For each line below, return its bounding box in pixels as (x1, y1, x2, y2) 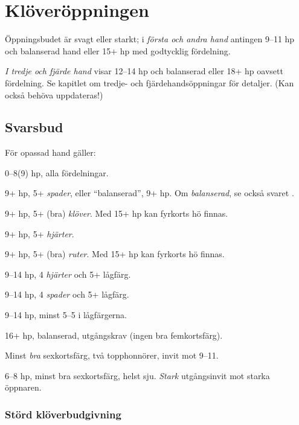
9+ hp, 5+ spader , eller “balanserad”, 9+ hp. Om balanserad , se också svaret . (5, 187, 294, 199)
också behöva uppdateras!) (5, 88, 103, 101)
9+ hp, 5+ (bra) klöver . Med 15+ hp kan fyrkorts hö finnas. (5, 207, 228, 220)
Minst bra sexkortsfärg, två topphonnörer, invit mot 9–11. (5, 349, 219, 362)
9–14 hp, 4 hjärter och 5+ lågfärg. (5, 267, 131, 280)
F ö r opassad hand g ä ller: (5, 146, 96, 159)
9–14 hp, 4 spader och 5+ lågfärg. (5, 288, 129, 301)
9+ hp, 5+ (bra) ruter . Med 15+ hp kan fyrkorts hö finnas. (5, 248, 225, 260)
